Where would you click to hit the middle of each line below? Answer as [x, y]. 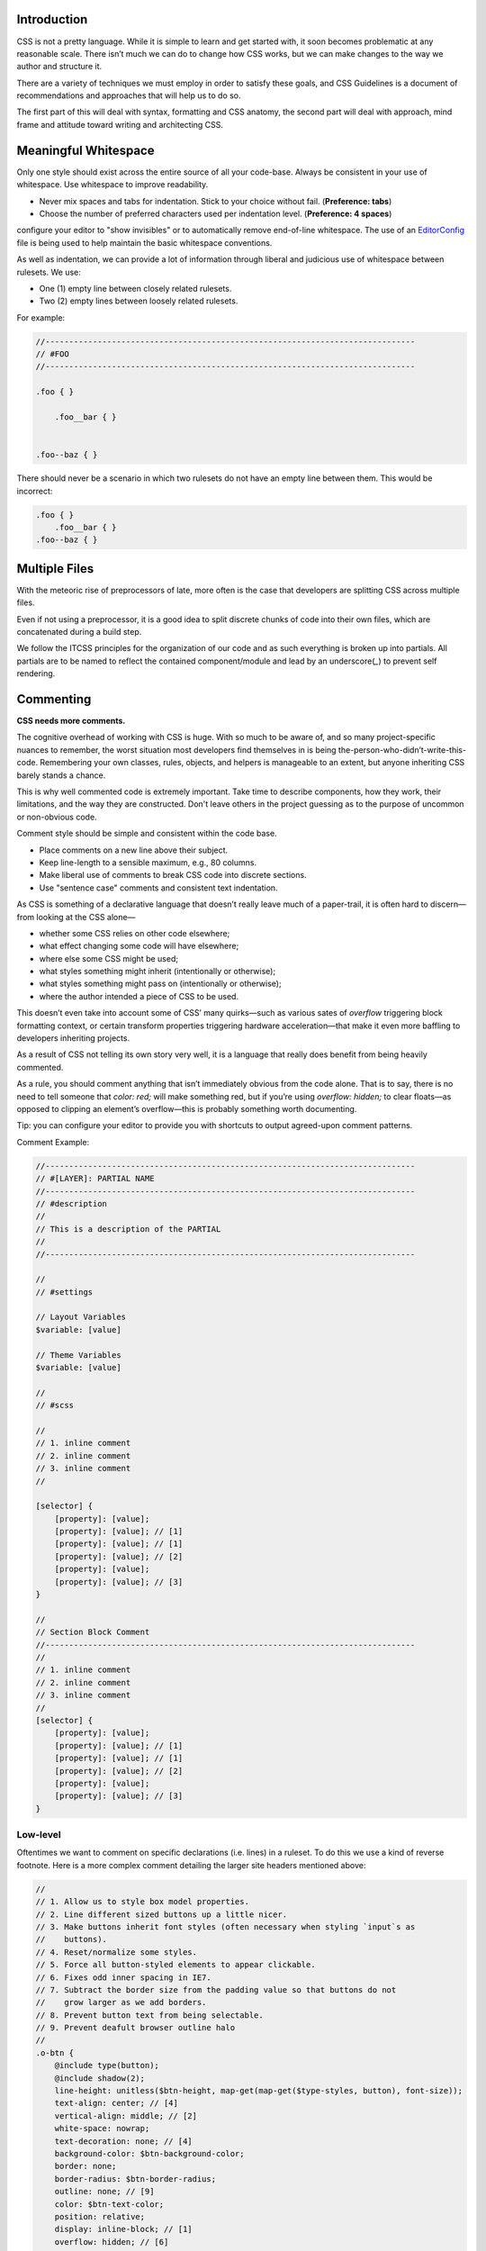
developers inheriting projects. [73, 1038]
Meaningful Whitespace [85, 150]
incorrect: [35, 491]
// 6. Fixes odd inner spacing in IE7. [123, 1977]
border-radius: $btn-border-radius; [135, 2179]
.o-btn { [55, 2052]
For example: [41, 317]
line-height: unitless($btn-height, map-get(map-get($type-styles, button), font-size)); [259, 2091]
